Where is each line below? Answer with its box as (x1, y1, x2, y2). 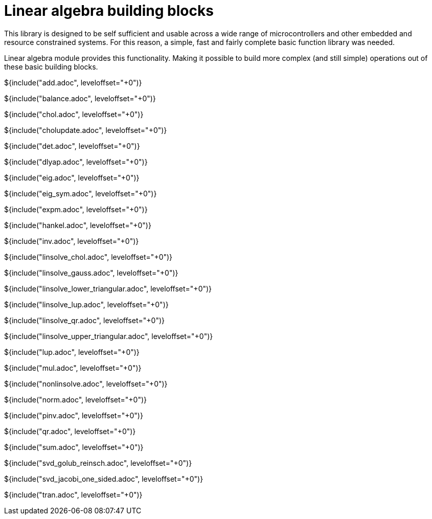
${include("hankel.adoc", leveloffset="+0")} (4, 220, 151, 230)
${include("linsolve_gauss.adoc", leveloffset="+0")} (4, 268, 178, 277)
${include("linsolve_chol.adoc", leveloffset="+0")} (4, 252, 173, 261)
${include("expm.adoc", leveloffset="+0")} (4, 205, 148, 214)
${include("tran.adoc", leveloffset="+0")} (4, 490, 143, 499)
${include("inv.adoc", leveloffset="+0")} (4, 236, 139, 245)
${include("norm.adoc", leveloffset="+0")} (4, 395, 147, 404)
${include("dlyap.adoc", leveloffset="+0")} (4, 157, 148, 166)
